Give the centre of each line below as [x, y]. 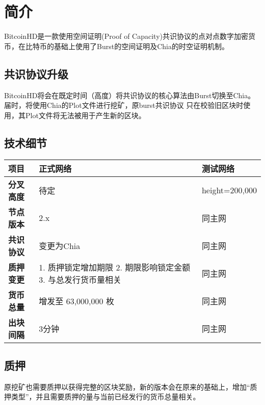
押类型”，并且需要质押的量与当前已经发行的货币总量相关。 [102, 397]
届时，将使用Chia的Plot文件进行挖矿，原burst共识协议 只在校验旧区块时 [124, 105]
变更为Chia [60, 245]
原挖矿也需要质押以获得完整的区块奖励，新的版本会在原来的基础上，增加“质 [131, 386]
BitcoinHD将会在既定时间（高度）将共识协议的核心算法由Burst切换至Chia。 [130, 95]
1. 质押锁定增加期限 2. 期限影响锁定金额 [115, 267]
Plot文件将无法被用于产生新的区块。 [85, 115]
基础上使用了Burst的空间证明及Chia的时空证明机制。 [141, 46]
